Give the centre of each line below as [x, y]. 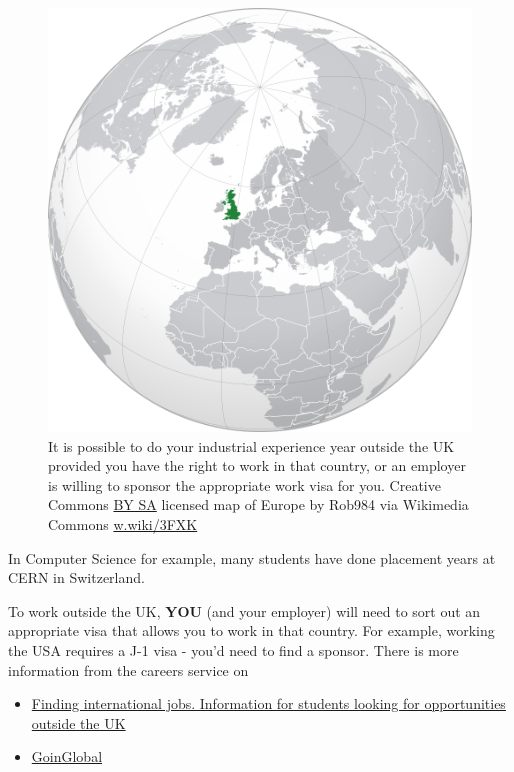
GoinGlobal [67, 756]
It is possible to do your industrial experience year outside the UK [251, 445]
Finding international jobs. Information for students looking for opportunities [268, 703]
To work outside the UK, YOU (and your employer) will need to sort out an [244, 610]
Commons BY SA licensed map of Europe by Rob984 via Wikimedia [258, 504]
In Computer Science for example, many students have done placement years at [252, 557]
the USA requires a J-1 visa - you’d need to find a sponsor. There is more [233, 649]
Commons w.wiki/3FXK [123, 523]
